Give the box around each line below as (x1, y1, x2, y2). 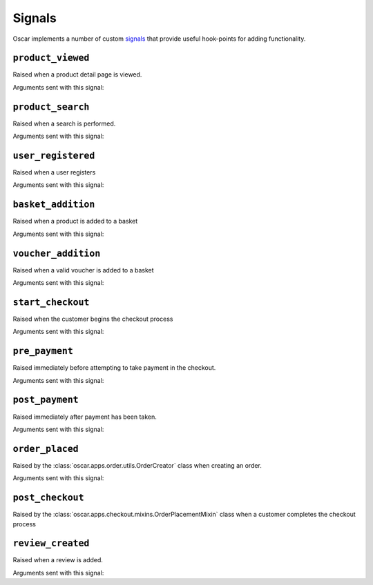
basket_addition (12, 199, 95, 210)
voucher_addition (12, 248, 101, 259)
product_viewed (12, 52, 90, 63)
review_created (12, 538, 90, 549)
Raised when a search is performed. (12, 119, 116, 128)
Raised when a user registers (12, 168, 96, 177)
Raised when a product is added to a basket (12, 217, 138, 226)
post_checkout (12, 492, 84, 504)
